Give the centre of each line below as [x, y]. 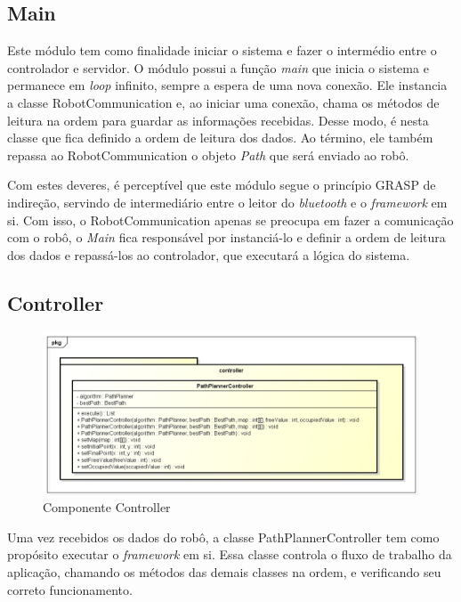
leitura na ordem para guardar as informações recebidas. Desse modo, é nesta [218, 120]
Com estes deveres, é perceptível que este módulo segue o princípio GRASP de [222, 185]
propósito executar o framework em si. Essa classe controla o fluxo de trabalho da [230, 554]
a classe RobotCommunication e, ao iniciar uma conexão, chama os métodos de [223, 102]
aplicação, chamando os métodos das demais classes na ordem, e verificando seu [224, 571]
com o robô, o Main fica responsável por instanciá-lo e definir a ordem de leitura [226, 237]
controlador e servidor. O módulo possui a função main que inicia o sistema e [218, 67]
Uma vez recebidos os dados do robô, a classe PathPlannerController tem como [223, 537]
